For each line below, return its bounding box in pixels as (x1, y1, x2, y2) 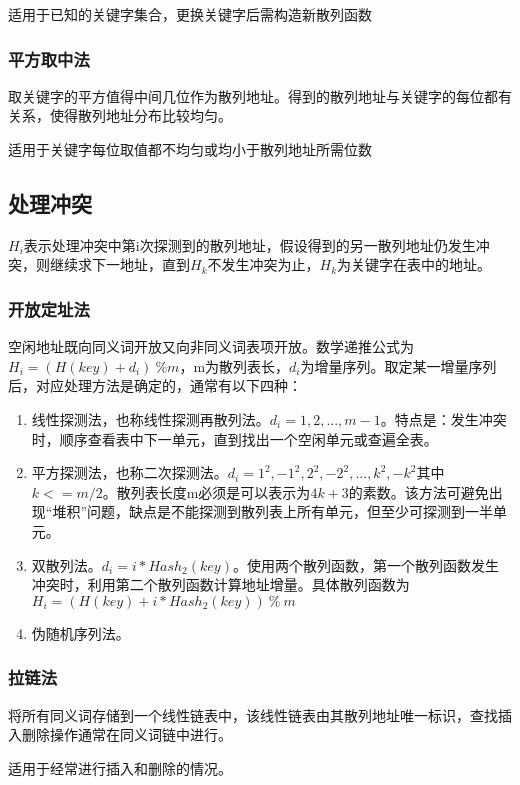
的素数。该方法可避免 (348, 481, 489, 502)
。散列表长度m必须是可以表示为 (102, 481, 311, 502)
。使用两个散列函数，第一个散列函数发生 (232, 554, 499, 575)
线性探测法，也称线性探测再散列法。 (31, 408, 270, 429)
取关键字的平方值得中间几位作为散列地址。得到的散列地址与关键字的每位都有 (8, 85, 512, 106)
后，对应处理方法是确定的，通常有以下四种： (8, 375, 302, 396)
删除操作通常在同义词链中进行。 (21, 724, 232, 745)
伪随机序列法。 (31, 622, 130, 643)
